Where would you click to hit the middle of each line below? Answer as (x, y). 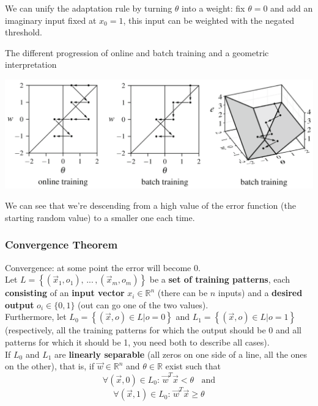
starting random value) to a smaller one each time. (100, 217)
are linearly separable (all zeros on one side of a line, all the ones (181, 354)
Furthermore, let (36, 317)
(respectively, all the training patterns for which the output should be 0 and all (153, 330)
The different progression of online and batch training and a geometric (137, 52)
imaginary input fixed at (51, 20)
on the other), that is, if (50, 366)
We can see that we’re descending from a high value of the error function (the (150, 205)
